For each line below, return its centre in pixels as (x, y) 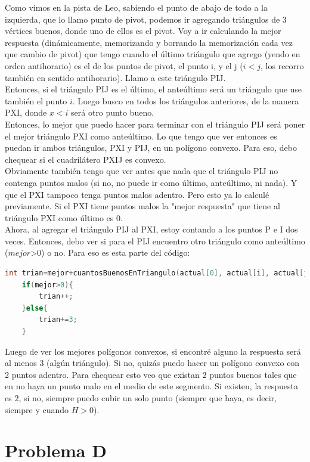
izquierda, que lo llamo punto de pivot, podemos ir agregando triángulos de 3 (146, 19)
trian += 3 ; (58, 320)
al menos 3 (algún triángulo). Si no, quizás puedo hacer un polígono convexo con (152, 363)
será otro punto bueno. (113, 112)
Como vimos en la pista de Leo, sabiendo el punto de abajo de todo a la (137, 7)
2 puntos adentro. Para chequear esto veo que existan (102, 374)
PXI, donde (26, 112)
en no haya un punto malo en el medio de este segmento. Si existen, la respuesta (151, 386)
